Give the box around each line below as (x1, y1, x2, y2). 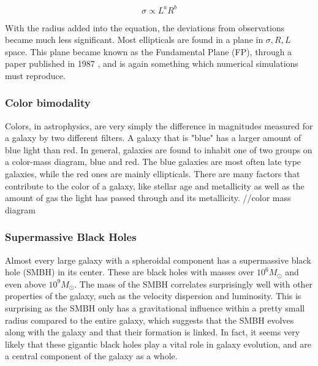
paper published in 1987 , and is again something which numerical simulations (5, 57, 298, 70)
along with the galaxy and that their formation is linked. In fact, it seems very (5, 326, 300, 338)
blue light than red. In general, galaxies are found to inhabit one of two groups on (5, 143, 312, 156)
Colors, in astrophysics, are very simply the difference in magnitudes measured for (5, 119, 313, 132)
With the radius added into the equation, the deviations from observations (5, 21, 285, 34)
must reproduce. (5, 69, 66, 82)
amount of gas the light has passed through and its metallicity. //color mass (5, 191, 291, 204)
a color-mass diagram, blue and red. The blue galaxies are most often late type (5, 155, 301, 168)
